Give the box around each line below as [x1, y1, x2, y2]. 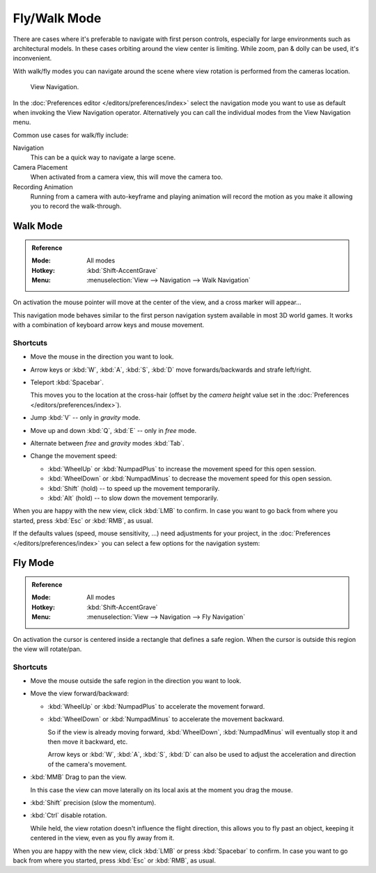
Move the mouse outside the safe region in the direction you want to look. [30, 677, 242, 685]
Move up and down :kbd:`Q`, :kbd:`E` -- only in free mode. [30, 426, 197, 434]
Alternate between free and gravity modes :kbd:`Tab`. [30, 439, 185, 448]
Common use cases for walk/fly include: [13, 131, 129, 139]
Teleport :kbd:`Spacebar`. [30, 378, 104, 386]
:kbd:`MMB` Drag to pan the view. [30, 773, 127, 781]
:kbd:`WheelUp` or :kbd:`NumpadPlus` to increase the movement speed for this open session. [47, 464, 317, 473]
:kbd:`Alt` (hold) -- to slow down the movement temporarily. [47, 494, 219, 502]
